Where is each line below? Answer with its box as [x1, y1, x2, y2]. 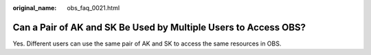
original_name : [12, 4, 57, 12]
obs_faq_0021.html [67, 4, 120, 12]
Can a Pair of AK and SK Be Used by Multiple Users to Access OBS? [12, 21, 306, 33]
